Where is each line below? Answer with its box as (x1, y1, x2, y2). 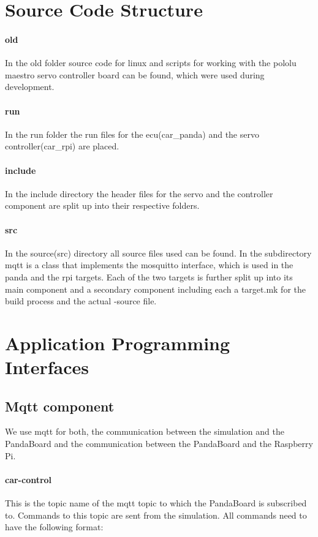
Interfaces (5, 355, 89, 380)
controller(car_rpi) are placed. (5, 140, 119, 152)
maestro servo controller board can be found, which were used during (5, 68, 265, 81)
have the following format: (5, 520, 104, 533)
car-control (5, 473, 52, 486)
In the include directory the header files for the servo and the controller (5, 187, 273, 200)
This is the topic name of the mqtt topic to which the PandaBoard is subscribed (5, 497, 307, 509)
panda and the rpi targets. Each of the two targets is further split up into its (5, 270, 293, 283)
